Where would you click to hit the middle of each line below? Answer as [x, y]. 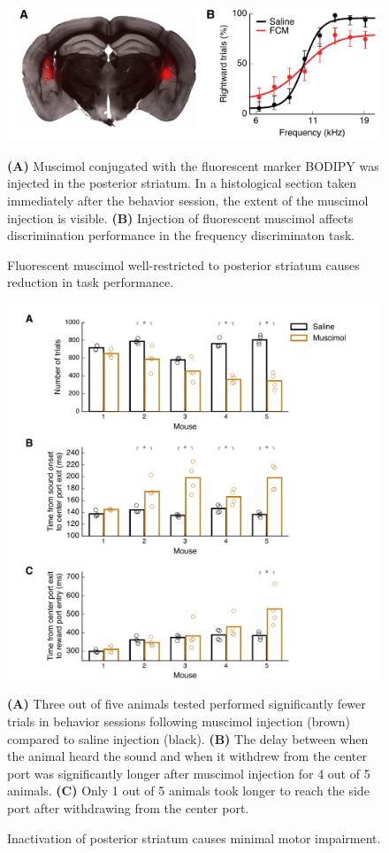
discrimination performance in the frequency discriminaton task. [181, 235]
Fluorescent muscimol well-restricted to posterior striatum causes [183, 264]
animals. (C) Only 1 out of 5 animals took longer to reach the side [188, 791]
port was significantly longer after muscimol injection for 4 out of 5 [189, 773]
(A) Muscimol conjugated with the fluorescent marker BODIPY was [193, 165]
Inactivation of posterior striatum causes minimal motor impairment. [194, 837]
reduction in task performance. [91, 282]
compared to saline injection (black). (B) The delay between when [188, 738]
